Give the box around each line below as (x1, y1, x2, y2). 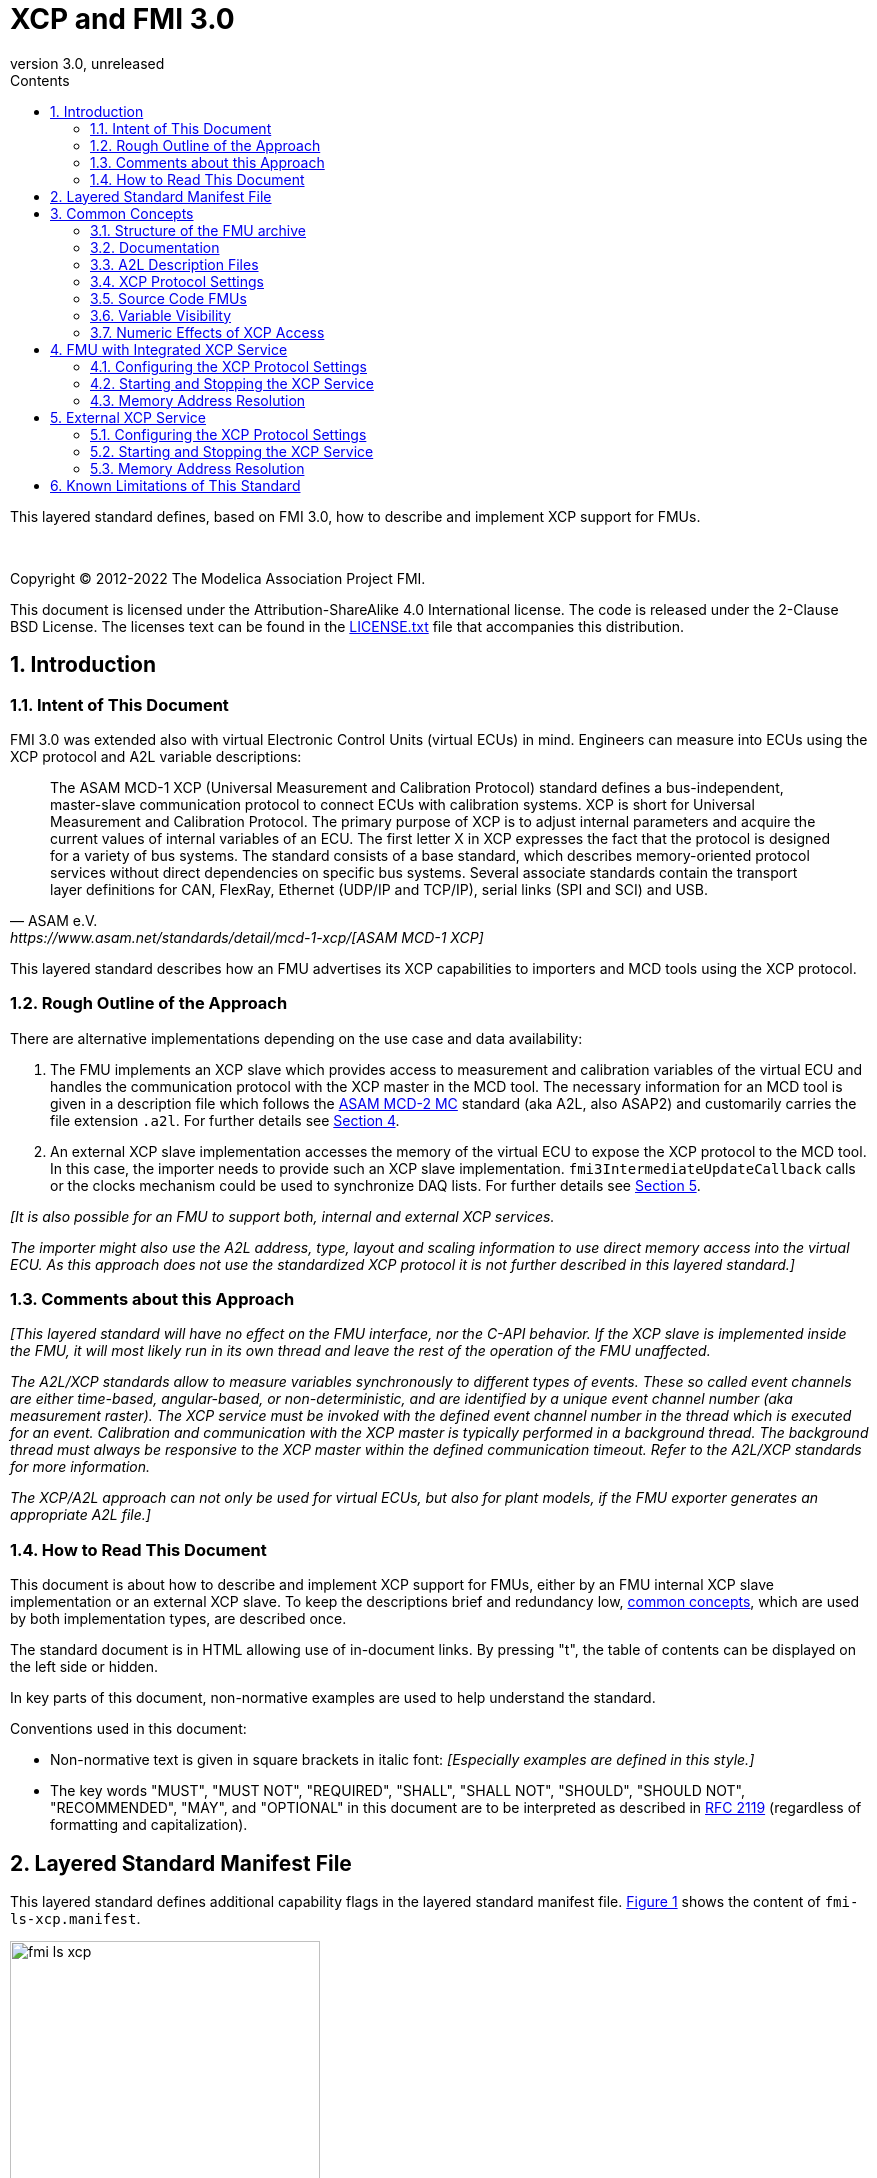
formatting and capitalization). (50, 1816, 248, 1834)
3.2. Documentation (90, 238, 220, 256)
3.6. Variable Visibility (90, 306, 232, 324)
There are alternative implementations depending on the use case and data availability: (10, 1029, 583, 1047)
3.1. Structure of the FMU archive (90, 221, 306, 239)
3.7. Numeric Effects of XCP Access (90, 323, 325, 341)
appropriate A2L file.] (10, 1506, 151, 1524)
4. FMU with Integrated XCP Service (50, 340, 288, 358)
